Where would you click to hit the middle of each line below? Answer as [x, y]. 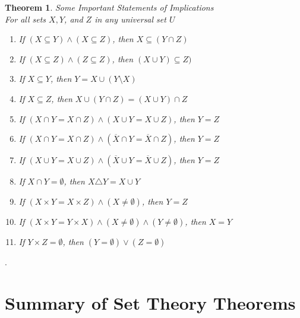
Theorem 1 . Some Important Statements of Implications [109, 7]
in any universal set [130, 19]
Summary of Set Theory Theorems [150, 302]
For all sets [26, 19]
